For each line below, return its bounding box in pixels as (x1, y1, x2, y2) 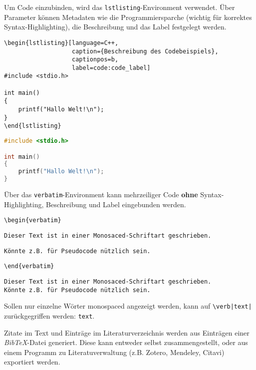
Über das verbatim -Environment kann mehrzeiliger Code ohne (4, 189, 198, 200)
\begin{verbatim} (4, 217, 61, 224)
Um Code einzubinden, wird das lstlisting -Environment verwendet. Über (4, 2, 235, 12)
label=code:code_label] (72, 64, 151, 71)
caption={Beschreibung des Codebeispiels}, (72, 47, 219, 55)
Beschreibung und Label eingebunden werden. (46, 199, 186, 209)
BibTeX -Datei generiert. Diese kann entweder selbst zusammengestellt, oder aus (4, 337, 248, 348)
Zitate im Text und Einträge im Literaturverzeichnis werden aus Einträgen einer (4, 327, 250, 338)
